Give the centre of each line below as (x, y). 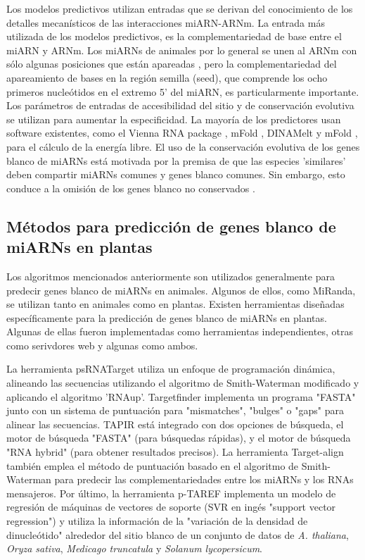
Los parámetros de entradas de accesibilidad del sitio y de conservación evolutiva (180, 105)
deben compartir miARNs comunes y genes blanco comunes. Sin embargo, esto (176, 174)
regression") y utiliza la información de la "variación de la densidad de (157, 521)
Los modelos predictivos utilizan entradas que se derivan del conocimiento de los (180, 8)
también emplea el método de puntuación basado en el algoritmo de (153, 465)
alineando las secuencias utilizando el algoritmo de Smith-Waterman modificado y (183, 383)
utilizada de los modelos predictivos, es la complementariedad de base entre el (174, 36)
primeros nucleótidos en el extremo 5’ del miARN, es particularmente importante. (183, 91)
